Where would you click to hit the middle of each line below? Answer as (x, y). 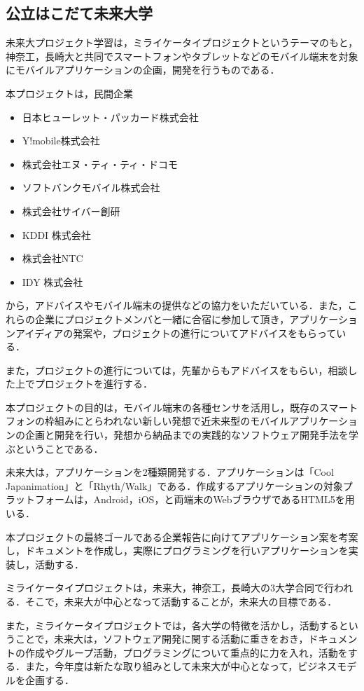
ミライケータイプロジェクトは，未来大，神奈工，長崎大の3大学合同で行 (170, 588)
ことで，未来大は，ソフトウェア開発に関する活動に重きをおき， (162, 639)
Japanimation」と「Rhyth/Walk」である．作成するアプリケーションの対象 (174, 485)
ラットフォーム (40, 499)
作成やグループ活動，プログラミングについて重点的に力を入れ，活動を (186, 652)
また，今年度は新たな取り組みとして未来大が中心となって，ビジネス (181, 666)
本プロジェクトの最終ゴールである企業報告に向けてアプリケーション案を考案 (182, 536)
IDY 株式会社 (52, 281)
